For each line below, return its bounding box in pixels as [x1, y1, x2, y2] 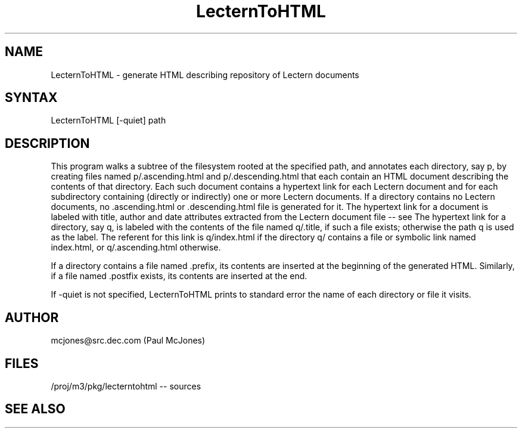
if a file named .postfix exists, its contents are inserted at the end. [51, 271, 307, 282]
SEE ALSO [5, 401, 66, 417]
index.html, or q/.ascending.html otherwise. [51, 242, 221, 253]
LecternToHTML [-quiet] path [51, 115, 166, 126]
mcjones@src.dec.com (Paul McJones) [51, 335, 206, 346]
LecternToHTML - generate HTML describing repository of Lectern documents [51, 69, 359, 80]
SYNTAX [5, 90, 58, 106]
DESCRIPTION [5, 135, 90, 151]
